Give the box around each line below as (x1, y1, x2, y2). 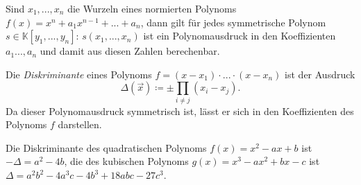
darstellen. (58, 117, 102, 132)
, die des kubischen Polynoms (64, 154, 189, 168)
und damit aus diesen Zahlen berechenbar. (40, 44, 220, 58)
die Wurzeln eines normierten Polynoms (67, 1, 237, 15)
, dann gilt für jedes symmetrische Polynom (140, 15, 326, 29)
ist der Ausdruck (285, 67, 355, 81)
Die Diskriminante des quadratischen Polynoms (6, 140, 207, 155)
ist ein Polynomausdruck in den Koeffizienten (143, 28, 336, 43)
